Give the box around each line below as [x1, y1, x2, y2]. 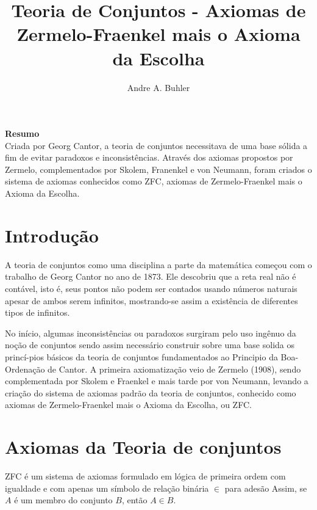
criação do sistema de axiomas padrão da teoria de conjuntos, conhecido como [5, 386, 296, 399]
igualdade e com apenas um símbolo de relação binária [5, 481, 209, 494]
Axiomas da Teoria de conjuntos [5, 434, 282, 459]
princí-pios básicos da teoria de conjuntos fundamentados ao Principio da [5, 350, 278, 363]
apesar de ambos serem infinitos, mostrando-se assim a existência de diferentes [5, 294, 298, 307]
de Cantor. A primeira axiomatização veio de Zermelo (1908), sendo [48, 362, 301, 375]
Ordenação [5, 362, 45, 375]
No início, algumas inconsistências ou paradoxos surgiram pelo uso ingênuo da [5, 326, 296, 339]
